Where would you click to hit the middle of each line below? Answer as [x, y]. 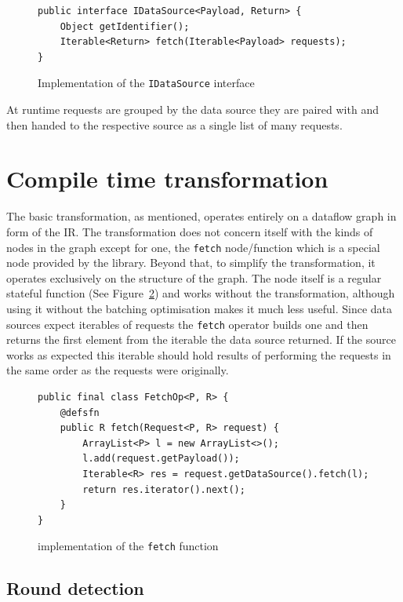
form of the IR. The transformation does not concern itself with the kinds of [190, 231]
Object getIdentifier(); [125, 26]
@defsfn [80, 412]
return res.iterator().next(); [164, 489]
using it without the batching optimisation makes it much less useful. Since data [200, 308]
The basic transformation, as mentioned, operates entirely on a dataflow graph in [201, 216]
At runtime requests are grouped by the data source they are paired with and [192, 109]
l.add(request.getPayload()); [161, 459]
